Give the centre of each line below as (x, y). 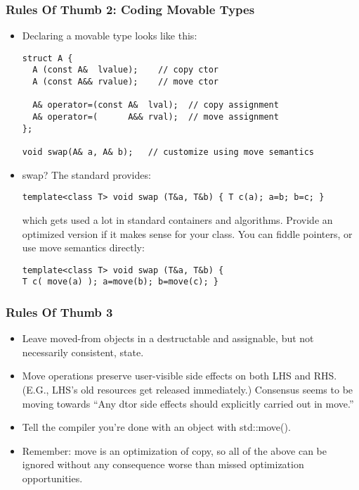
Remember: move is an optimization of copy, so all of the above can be (174, 450)
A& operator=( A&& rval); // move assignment (156, 117)
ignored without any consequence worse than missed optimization (163, 464)
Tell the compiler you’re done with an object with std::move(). (156, 427)
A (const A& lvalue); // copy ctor (125, 70)
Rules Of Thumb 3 (59, 312)
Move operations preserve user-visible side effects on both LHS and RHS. (179, 376)
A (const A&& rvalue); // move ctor (125, 82)
